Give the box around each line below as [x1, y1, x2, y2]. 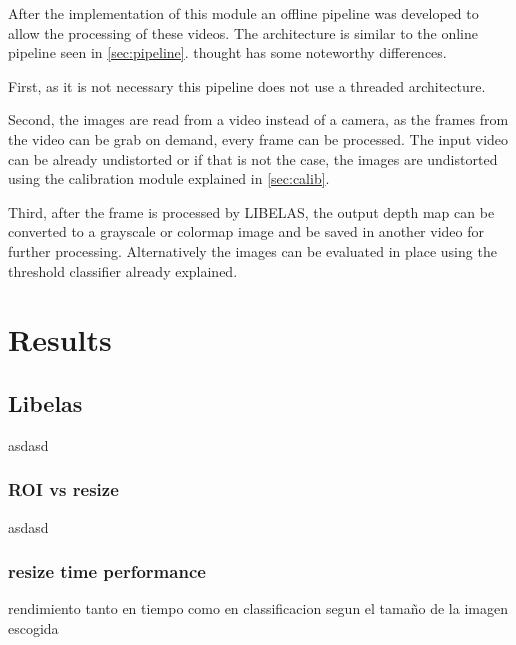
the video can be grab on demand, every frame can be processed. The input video [8, 128, 509, 149]
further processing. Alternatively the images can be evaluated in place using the [8, 240, 497, 261]
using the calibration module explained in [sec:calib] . [8, 168, 330, 189]
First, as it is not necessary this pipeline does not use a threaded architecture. [8, 75, 486, 96]
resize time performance [8, 559, 206, 584]
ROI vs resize [8, 477, 119, 502]
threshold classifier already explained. [8, 260, 238, 281]
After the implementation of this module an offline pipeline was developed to [8, 3, 479, 23]
